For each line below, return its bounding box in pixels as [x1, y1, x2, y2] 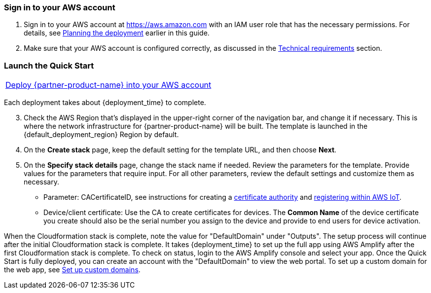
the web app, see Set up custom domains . [4, 265, 141, 274]
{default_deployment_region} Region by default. [24, 130, 179, 139]
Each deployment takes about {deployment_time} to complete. [4, 98, 206, 107]
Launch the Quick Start [4, 60, 94, 71]
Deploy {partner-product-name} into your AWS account [5, 80, 212, 90]
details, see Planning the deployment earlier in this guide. [24, 29, 210, 37]
